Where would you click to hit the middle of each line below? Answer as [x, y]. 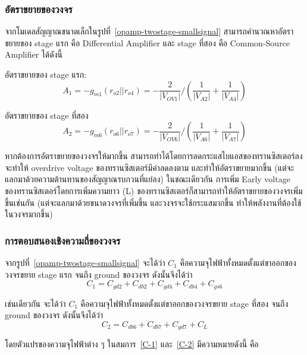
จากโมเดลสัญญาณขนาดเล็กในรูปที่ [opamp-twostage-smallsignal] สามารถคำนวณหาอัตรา [149, 31]
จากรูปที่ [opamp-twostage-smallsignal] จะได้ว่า [85, 262]
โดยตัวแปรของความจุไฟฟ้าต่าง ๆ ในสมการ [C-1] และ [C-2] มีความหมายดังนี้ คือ [132, 344]
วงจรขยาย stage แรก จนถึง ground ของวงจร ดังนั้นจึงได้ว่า [99, 274]
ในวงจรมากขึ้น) [29, 214]
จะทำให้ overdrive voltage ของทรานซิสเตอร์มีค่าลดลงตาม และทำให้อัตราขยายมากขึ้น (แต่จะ [150, 167]
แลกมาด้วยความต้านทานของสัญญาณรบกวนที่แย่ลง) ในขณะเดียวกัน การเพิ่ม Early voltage [148, 179]
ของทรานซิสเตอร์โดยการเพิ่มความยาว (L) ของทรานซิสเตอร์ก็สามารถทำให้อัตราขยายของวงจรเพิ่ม [154, 190]
